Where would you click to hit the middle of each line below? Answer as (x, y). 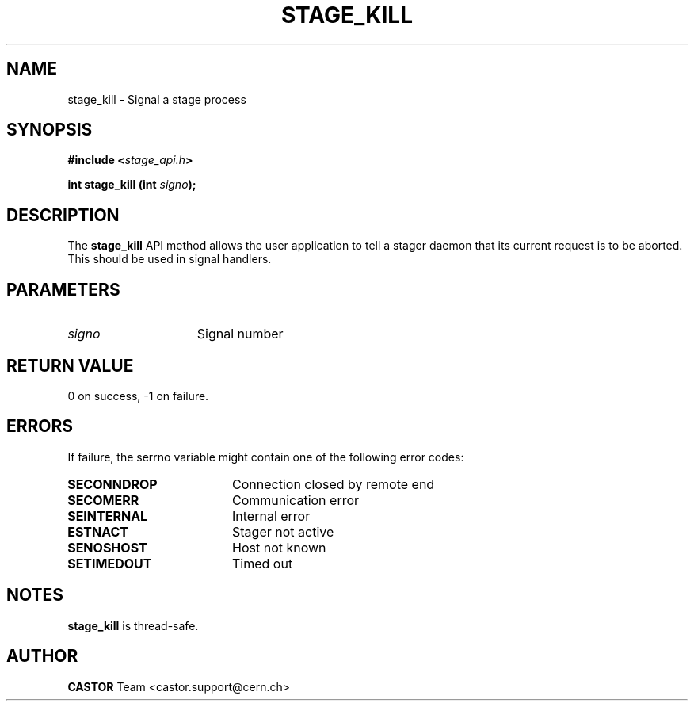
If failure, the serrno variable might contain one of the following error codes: (266, 457)
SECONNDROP (112, 484)
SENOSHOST (107, 547)
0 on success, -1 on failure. (138, 396)
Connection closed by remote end (334, 484)
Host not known (279, 547)
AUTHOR (42, 656)
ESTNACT (98, 531)
